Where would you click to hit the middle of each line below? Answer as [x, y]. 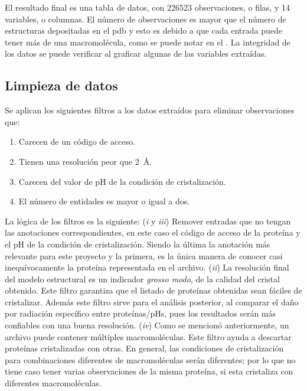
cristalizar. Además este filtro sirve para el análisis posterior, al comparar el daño [152, 302]
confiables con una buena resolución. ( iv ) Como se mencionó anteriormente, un [147, 325]
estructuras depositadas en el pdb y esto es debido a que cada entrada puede [143, 30]
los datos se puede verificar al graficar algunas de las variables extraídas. [136, 53]
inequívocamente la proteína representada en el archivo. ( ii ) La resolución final [147, 267]
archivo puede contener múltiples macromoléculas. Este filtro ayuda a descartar [148, 336]
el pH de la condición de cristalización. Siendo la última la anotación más [138, 244]
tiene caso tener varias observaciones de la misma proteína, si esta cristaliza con [149, 371]
